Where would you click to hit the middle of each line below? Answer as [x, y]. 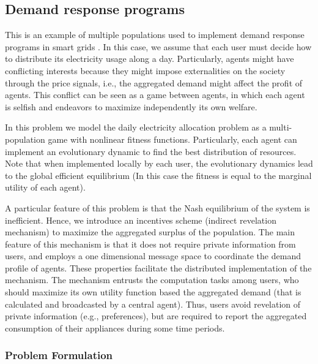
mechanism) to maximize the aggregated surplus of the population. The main [150, 232]
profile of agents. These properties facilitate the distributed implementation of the [158, 267]
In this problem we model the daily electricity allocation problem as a [136, 127]
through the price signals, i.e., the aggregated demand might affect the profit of [154, 82]
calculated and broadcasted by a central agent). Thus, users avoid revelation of [153, 304]
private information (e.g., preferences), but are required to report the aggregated [156, 316]
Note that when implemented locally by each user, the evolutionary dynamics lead [159, 163]
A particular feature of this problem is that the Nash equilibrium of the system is [157, 207]
